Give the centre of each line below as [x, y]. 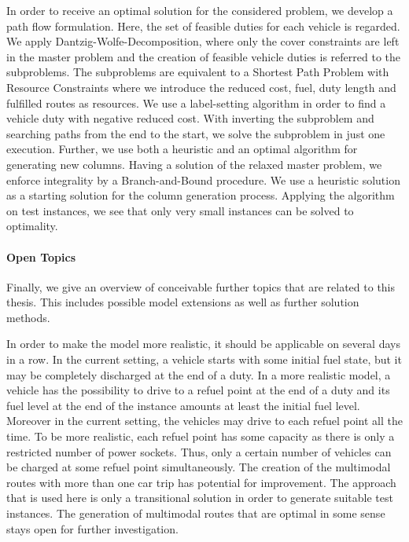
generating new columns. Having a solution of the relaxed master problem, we [194, 164]
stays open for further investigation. [92, 528]
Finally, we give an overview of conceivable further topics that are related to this [201, 286]
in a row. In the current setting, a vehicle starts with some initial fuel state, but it [204, 359]
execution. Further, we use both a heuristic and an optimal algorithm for [182, 149]
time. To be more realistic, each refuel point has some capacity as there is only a [201, 436]
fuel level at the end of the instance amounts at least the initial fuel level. [183, 405]
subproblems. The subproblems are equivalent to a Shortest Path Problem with [198, 72]
